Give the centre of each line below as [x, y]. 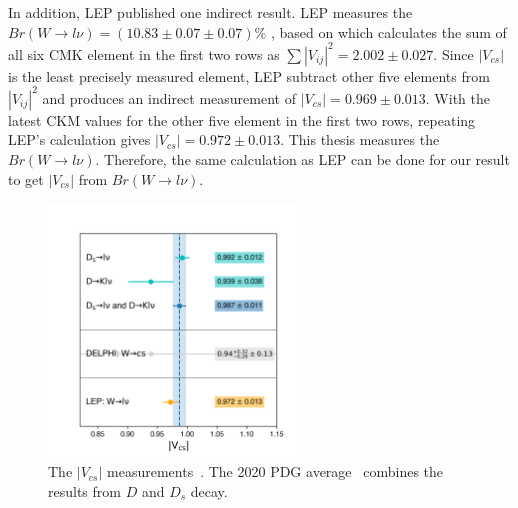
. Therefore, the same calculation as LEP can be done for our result [302, 158]
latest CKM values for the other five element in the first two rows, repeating [242, 119]
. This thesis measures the [360, 139]
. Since [453, 53]
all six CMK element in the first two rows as [144, 53]
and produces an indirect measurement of [169, 97]
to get [26, 178]
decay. [209, 490]
